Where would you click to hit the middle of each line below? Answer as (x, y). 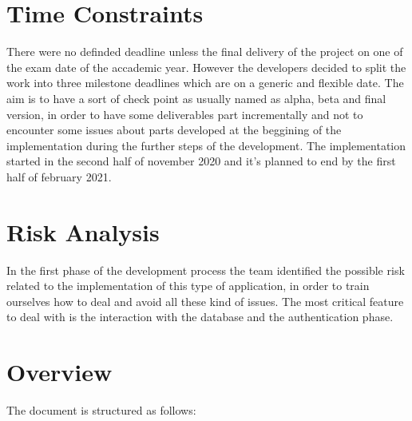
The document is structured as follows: (101, 410)
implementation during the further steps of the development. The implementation (206, 145)
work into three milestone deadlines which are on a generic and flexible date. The (205, 83)
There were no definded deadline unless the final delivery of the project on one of (205, 52)
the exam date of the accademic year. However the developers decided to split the (206, 67)
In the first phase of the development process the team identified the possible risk (206, 270)
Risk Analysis (83, 231)
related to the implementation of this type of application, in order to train (188, 286)
